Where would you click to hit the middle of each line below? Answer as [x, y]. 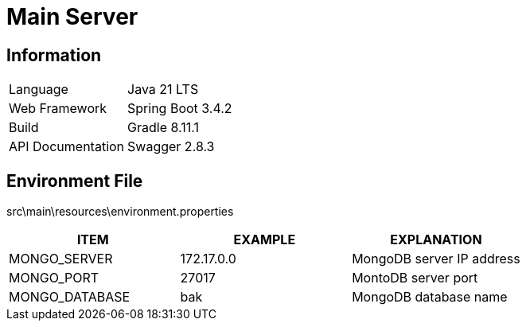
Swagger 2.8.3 [171, 147]
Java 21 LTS [163, 90]
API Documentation [67, 147]
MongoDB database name [430, 297]
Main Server [72, 17]
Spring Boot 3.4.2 [180, 109]
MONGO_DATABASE [70, 297]
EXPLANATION [436, 240]
